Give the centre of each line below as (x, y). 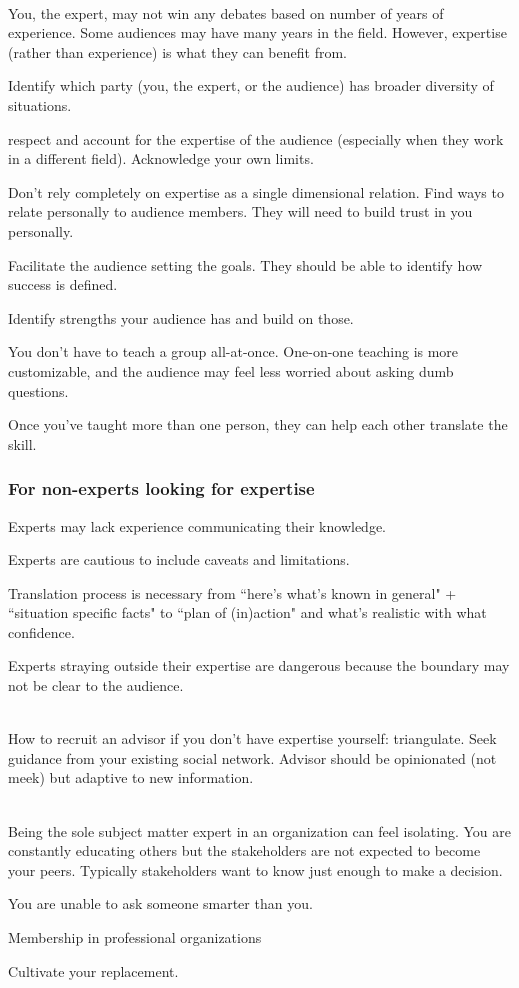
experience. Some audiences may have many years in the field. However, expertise (257, 32)
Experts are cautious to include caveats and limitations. (179, 559)
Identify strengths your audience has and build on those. (181, 317)
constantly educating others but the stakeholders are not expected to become (244, 850)
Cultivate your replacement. (93, 970)
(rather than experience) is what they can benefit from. (177, 51)
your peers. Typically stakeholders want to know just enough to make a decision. (255, 869)
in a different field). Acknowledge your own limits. (161, 158)
